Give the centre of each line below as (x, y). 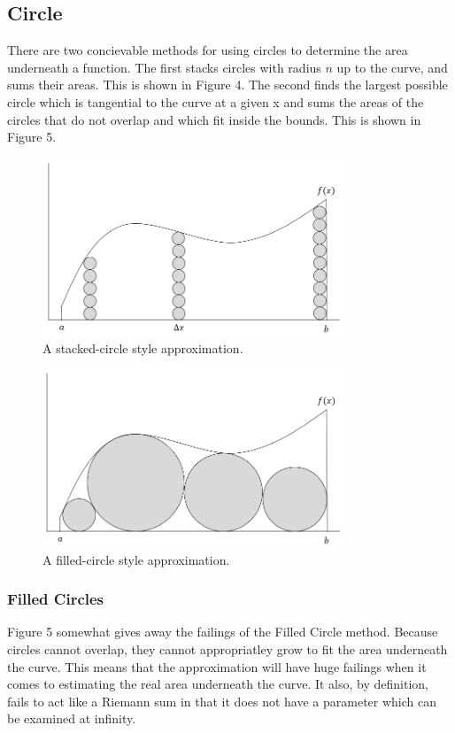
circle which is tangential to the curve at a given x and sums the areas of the (216, 101)
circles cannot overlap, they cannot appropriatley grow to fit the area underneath (227, 648)
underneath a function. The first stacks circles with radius (164, 67)
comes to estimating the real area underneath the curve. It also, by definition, (218, 684)
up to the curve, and (392, 67)
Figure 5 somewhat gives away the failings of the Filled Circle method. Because (223, 632)
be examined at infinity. (72, 718)
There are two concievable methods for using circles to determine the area (208, 50)
